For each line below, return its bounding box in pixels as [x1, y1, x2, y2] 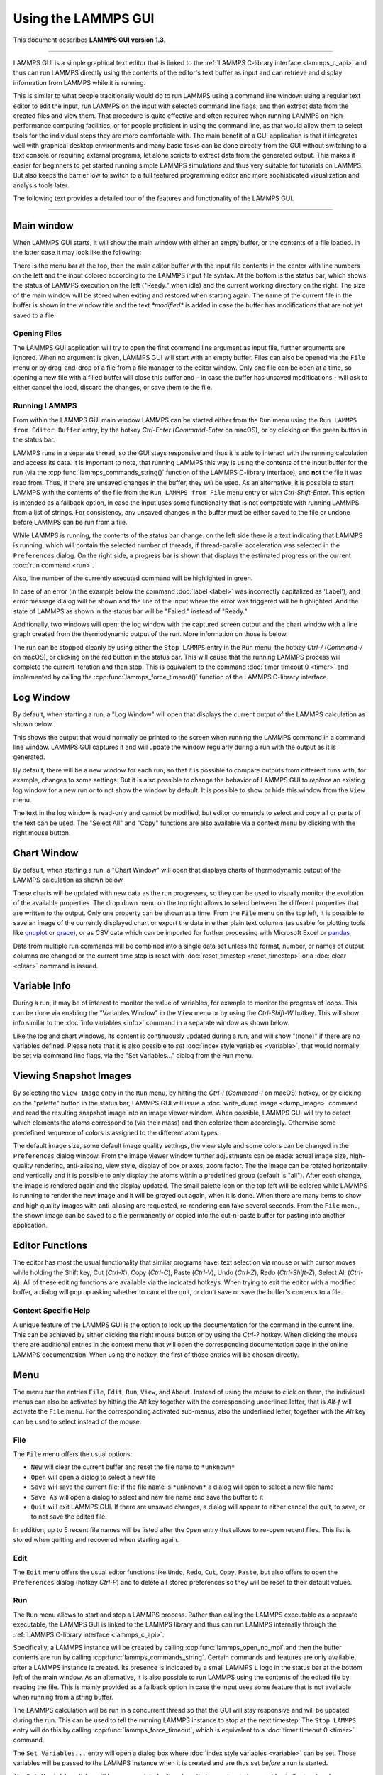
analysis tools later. [13, 181, 70, 190]
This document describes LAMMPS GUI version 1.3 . [13, 35, 166, 44]
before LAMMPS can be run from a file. [13, 518, 128, 527]
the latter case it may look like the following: [13, 248, 142, 257]
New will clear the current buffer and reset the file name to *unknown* [30, 1463, 235, 1471]
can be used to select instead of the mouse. [13, 1417, 142, 1426]
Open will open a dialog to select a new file [30, 1473, 156, 1481]
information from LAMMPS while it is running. [13, 78, 146, 87]
